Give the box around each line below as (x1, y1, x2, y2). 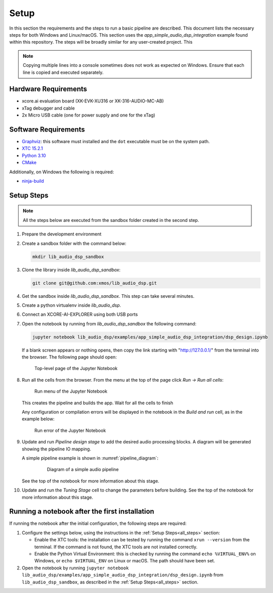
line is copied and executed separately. (23, 69, 104, 75)
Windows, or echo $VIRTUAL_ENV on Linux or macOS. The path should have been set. (34, 558, 215, 564)
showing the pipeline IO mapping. (22, 446, 91, 452)
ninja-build (22, 178, 44, 184)
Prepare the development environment (22, 231, 102, 237)
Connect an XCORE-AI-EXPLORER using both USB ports (22, 311, 138, 317)
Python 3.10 (22, 152, 46, 158)
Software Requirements (9, 126, 85, 134)
